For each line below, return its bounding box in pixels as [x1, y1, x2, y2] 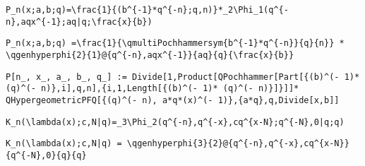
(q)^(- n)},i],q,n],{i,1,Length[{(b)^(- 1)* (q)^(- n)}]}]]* [6, 83, 299, 94]
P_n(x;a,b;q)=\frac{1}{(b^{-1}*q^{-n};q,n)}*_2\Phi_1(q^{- [6, 5, 289, 15]
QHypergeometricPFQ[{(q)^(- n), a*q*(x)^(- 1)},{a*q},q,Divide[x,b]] [6, 95, 340, 105]
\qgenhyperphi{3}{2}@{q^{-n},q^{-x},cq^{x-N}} [126, 138, 349, 149]
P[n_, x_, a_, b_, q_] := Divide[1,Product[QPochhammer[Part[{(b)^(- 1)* [6, 71, 360, 82]
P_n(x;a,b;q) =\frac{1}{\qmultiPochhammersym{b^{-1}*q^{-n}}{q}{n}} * [6, 38, 345, 49]
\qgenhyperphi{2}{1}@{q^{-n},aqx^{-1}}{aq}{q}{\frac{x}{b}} [6, 49, 294, 60]
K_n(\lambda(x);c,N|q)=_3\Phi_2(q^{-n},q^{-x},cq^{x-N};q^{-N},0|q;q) [6, 117, 345, 127]
